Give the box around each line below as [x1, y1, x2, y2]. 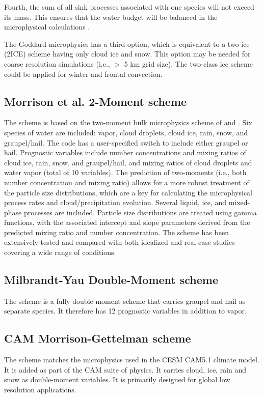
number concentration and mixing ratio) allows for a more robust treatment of [4, 177, 249, 187]
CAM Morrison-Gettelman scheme [4, 330, 191, 346]
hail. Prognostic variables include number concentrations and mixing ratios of [4, 147, 246, 158]
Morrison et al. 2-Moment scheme [4, 93, 187, 109]
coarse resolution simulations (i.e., [4, 58, 110, 69]
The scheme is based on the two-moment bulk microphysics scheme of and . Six [4, 117, 252, 128]
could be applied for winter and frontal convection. [4, 68, 163, 79]
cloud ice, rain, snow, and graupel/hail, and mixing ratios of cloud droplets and [4, 157, 252, 167]
